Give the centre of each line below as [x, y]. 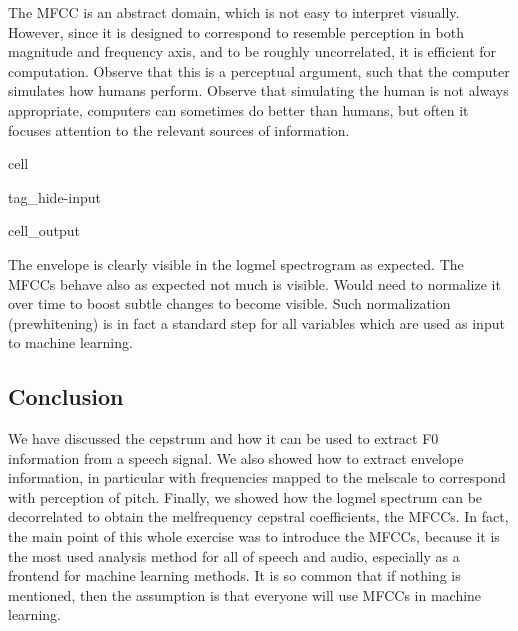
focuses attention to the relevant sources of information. [179, 129]
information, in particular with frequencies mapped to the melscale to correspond [257, 477]
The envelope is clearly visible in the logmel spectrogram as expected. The [236, 263]
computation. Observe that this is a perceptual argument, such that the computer [259, 70]
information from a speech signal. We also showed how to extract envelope [236, 457]
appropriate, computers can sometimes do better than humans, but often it [238, 109]
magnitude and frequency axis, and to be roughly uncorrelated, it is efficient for [252, 51]
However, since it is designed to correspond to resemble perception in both [236, 31]
